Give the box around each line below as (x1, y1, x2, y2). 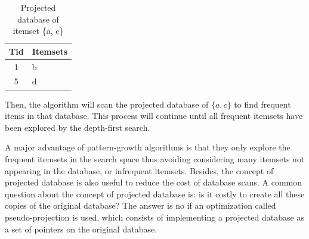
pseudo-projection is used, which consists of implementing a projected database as (5, 210, 304, 223)
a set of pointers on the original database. (5, 222, 157, 235)
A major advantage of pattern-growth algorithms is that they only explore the (5, 141, 291, 153)
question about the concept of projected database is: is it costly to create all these (5, 187, 305, 200)
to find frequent (234, 98, 291, 110)
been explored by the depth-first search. (5, 121, 150, 133)
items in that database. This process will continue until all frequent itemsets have (5, 109, 303, 122)
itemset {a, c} (13, 24, 64, 37)
